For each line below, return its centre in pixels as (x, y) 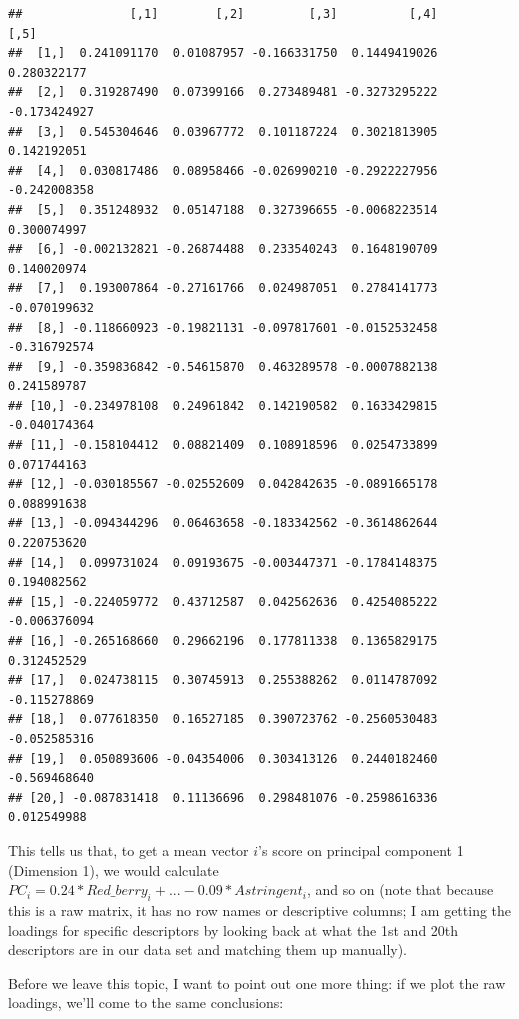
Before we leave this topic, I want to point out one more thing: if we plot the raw (257, 982)
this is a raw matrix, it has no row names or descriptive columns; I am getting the (260, 909)
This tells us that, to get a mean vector (128, 849)
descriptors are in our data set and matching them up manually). (208, 949)
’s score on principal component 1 (361, 849)
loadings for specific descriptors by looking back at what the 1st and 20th (233, 929)
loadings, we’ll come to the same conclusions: (146, 1002)
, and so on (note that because (400, 889)
